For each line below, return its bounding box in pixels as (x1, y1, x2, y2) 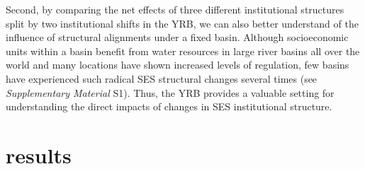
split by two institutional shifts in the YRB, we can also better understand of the (6, 16, 359, 30)
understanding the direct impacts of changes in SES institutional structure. (6, 99, 332, 114)
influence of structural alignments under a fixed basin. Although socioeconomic (6, 30, 349, 45)
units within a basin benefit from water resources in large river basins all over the (6, 43, 360, 58)
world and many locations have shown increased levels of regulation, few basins (6, 57, 349, 72)
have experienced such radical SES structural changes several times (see (6, 71, 318, 86)
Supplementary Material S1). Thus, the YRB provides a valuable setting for (6, 85, 335, 100)
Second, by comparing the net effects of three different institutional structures (6, 2, 344, 16)
